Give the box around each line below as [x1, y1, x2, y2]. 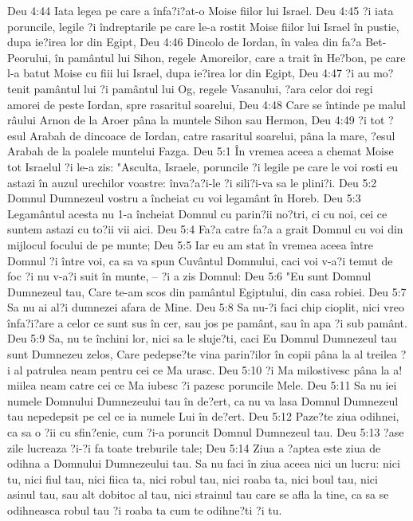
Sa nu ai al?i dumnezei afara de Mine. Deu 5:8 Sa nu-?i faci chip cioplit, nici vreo [7, 299, 405, 315]
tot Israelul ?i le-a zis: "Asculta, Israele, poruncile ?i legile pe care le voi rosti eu [7, 158, 398, 174]
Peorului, [7, 49, 52, 65]
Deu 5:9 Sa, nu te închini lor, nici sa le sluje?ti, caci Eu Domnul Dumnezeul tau [7, 330, 397, 347]
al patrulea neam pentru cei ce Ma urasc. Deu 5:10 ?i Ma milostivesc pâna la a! [14, 361, 403, 378]
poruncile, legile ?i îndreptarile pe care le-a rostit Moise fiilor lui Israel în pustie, [7, 18, 399, 34]
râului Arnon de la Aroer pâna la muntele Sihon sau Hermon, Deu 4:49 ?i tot [7, 112, 385, 128]
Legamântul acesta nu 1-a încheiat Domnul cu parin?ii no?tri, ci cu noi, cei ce [7, 205, 387, 221]
